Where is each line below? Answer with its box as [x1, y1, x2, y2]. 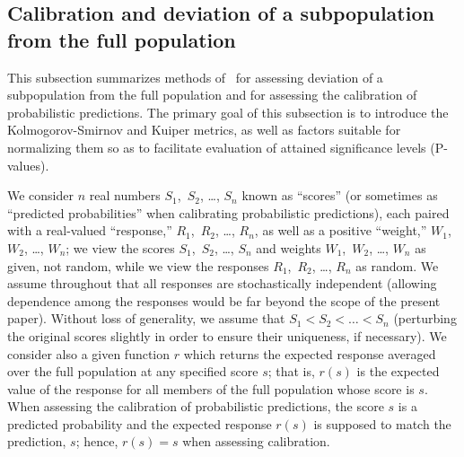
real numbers [89, 186, 161, 205]
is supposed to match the [313, 414, 451, 433]
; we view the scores [66, 238, 175, 257]
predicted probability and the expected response [7, 414, 272, 433]
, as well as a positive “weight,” [254, 221, 427, 240]
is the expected [356, 362, 440, 381]
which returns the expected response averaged [183, 344, 436, 363]
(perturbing [393, 309, 457, 328]
